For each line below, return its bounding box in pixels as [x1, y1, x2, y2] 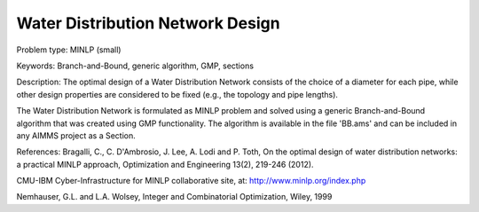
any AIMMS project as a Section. [16, 130, 137, 141]
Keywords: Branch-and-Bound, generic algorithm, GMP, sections [16, 60, 255, 71]
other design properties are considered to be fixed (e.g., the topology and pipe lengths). [16, 89, 339, 99]
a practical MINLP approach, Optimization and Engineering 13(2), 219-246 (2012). [16, 159, 314, 169]
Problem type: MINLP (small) [16, 44, 122, 55]
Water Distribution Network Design [16, 13, 280, 33]
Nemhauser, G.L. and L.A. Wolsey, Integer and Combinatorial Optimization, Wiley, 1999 [16, 192, 333, 202]
